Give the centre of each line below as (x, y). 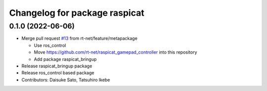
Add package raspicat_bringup (65, 59)
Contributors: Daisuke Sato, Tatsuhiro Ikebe (66, 80)
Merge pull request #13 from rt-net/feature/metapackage (80, 38)
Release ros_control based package (58, 73)
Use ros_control (50, 45)
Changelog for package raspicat (77, 13)
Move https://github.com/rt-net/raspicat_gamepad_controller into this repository (115, 52)
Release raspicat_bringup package (57, 66)
